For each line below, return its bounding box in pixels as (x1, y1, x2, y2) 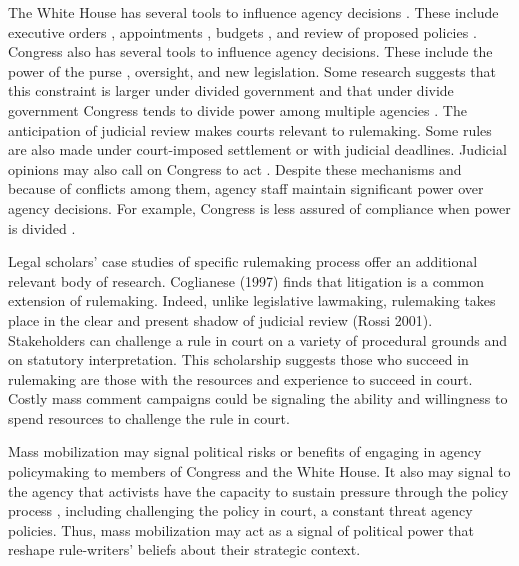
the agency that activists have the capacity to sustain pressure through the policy (8, 480, 509, 501)
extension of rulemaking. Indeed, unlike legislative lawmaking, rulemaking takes (8, 290, 496, 311)
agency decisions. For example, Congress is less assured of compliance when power (8, 197, 511, 218)
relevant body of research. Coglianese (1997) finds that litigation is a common (8, 270, 485, 291)
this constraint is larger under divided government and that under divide (8, 80, 454, 101)
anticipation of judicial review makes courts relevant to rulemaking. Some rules (8, 119, 492, 140)
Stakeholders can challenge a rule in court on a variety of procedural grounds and (8, 329, 508, 350)
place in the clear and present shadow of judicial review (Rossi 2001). (8, 309, 433, 330)
